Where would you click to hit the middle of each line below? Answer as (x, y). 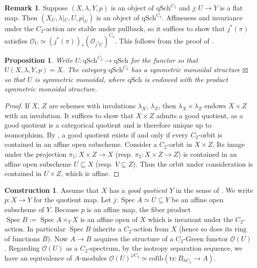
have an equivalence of (38, 257)
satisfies (16, 40)
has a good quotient (138, 190)
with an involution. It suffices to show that (69, 115)
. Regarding (22, 248)
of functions (22, 238)
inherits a (107, 229)
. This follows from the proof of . (164, 40)
